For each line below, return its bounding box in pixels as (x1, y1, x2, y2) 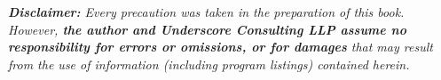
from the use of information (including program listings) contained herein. (8, 54, 410, 73)
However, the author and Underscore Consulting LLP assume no (8, 20, 406, 38)
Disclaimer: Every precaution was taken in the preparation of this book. (8, 3, 405, 20)
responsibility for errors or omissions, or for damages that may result (8, 37, 433, 56)
